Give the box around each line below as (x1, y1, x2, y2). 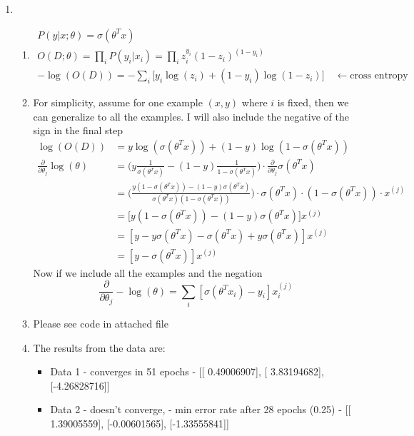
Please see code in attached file (33, 315, 168, 330)
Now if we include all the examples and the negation (33, 265, 263, 280)
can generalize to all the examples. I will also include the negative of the (33, 108, 349, 123)
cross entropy (350, 71, 408, 81)
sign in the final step (33, 123, 123, 138)
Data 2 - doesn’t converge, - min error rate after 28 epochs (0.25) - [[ (50, 402, 351, 417)
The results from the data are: (33, 340, 166, 355)
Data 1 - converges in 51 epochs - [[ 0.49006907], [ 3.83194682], (50, 364, 324, 379)
